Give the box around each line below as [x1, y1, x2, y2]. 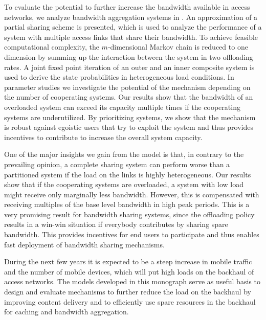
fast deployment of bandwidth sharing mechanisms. [4, 239, 165, 249]
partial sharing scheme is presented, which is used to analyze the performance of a [4, 21, 262, 32]
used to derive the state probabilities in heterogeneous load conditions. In [4, 72, 234, 82]
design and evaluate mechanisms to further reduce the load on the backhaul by [4, 286, 251, 297]
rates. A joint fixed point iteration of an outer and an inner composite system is [4, 61, 255, 72]
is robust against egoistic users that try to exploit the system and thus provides [4, 122, 254, 132]
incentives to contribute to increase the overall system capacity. [4, 131, 203, 142]
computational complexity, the [4, 41, 99, 52]
